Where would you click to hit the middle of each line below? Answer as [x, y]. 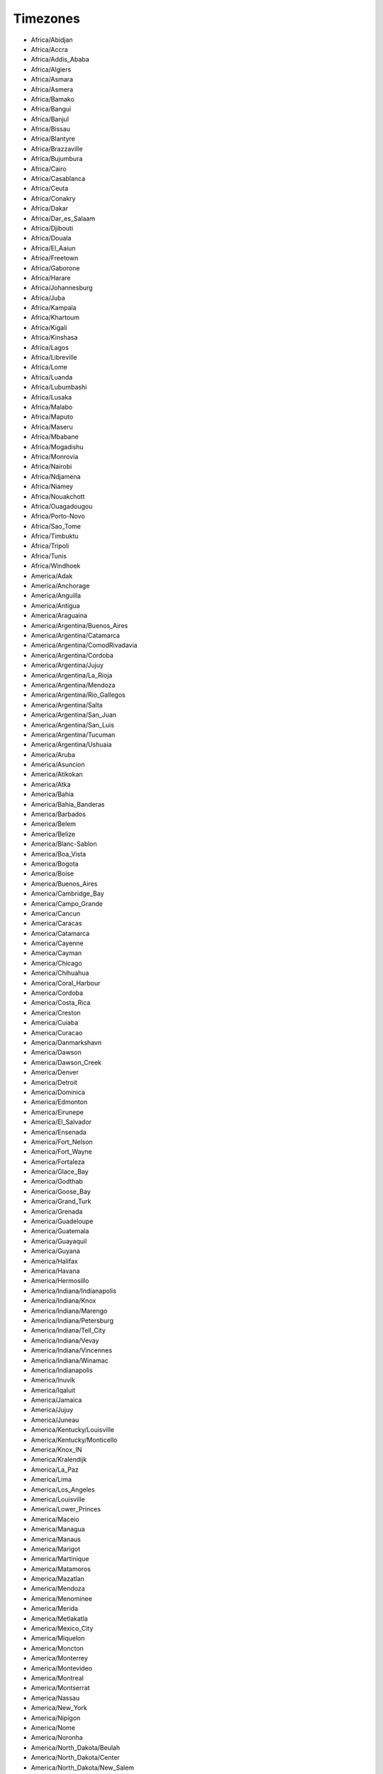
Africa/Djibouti [52, 228]
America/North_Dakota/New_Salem [83, 1768]
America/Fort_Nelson [62, 1142]
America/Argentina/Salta [67, 705]
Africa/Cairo [49, 169]
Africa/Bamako [52, 99]
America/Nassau [55, 1698]
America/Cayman [56, 953]
